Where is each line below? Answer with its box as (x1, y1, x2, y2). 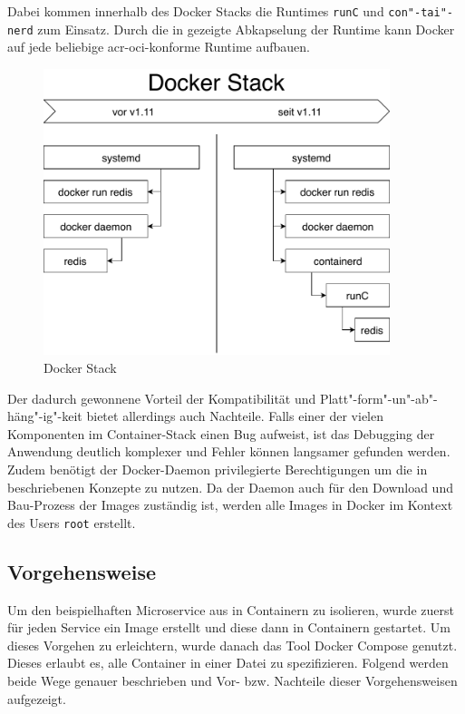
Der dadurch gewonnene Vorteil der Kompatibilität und (7, 388, 316, 407)
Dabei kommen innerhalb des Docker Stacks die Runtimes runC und (7, 2, 384, 20)
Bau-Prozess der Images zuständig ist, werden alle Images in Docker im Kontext (7, 495, 453, 514)
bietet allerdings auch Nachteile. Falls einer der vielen (86, 406, 383, 425)
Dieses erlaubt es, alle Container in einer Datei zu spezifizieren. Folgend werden (7, 653, 449, 672)
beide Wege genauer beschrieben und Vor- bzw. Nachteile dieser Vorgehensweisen (7, 670, 458, 690)
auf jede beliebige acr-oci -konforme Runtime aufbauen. (7, 37, 310, 56)
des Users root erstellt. (7, 513, 136, 532)
